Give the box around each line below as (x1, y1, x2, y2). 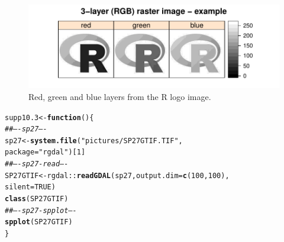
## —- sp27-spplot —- (5, 206, 77, 215)
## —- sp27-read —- (5, 160, 69, 169)
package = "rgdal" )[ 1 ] (5, 148, 86, 157)
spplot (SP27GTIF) (5, 218, 73, 227)
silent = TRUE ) (5, 183, 56, 192)
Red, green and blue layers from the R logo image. (28, 90, 211, 102)
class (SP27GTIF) (5, 195, 69, 204)
